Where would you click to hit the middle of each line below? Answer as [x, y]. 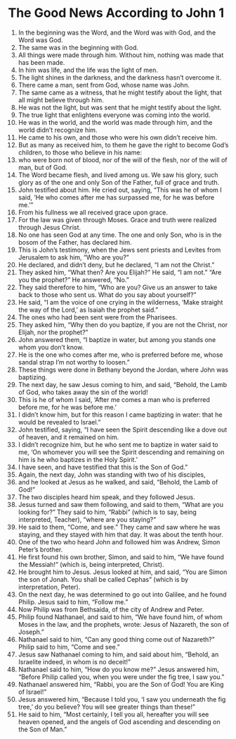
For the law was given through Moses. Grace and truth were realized [117, 219]
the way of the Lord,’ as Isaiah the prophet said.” [88, 310]
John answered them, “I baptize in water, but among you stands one [117, 339]
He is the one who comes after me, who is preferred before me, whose [120, 355]
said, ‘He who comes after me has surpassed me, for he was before [116, 197]
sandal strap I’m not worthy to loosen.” [74, 362]
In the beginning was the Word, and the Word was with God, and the [117, 32]
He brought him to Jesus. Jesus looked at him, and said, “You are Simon [123, 572]
